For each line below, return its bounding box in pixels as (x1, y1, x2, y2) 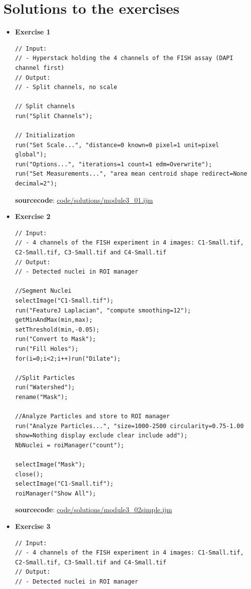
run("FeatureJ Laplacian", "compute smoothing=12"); (15, 307, 191, 314)
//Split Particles (15, 374, 75, 381)
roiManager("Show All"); (15, 490, 96, 497)
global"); (15, 151, 47, 158)
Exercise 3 (15, 521, 51, 531)
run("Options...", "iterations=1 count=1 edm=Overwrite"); (15, 160, 212, 168)
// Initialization (15, 132, 75, 139)
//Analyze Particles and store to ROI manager (15, 413, 170, 420)
